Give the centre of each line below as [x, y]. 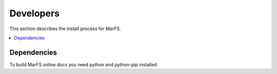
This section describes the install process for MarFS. [65, 29]
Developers [35, 13]
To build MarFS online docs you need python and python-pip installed [83, 64]
